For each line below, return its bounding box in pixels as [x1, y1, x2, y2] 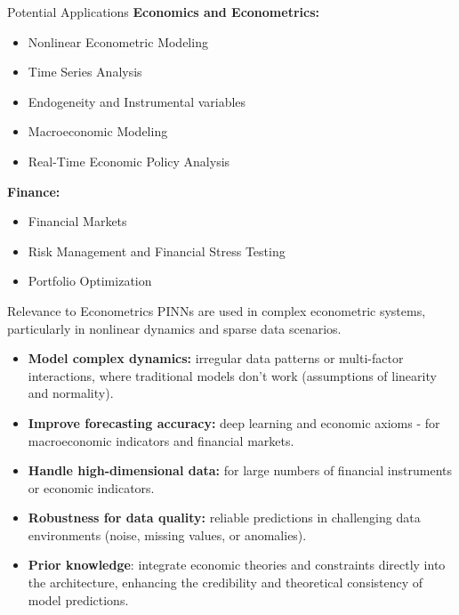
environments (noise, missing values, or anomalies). [28, 525, 307, 544]
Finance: [7, 182, 60, 200]
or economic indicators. [28, 478, 155, 497]
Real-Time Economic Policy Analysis [28, 151, 230, 170]
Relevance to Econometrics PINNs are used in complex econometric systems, [7, 301, 426, 320]
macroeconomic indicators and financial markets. [28, 431, 294, 449]
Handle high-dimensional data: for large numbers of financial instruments [28, 461, 453, 480]
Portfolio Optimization [28, 271, 152, 290]
